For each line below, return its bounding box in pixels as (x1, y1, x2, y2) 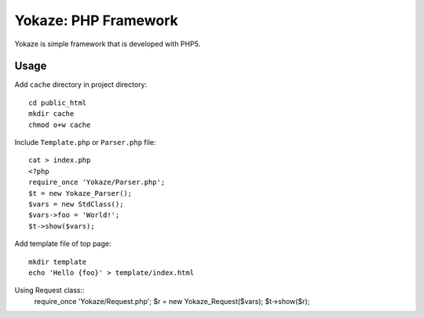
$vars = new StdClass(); (28, 200, 124, 208)
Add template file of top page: (14, 239, 111, 248)
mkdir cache (28, 110, 75, 118)
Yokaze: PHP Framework (14, 12, 178, 29)
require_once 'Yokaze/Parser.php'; (28, 178, 166, 187)
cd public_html (28, 98, 87, 107)
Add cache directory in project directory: (14, 80, 148, 89)
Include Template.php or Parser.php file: (14, 138, 156, 147)
